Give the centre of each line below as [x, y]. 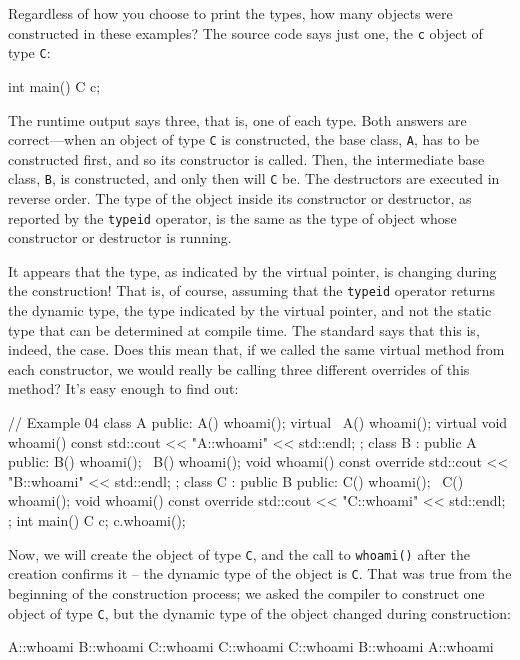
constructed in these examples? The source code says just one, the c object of [245, 32]
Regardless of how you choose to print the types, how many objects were [230, 13]
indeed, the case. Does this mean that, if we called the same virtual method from [256, 349]
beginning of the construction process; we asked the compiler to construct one [246, 592]
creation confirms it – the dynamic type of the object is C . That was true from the [260, 573]
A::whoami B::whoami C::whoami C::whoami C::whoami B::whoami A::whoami [251, 646]
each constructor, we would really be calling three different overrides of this [239, 368]
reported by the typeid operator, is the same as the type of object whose [232, 217]
